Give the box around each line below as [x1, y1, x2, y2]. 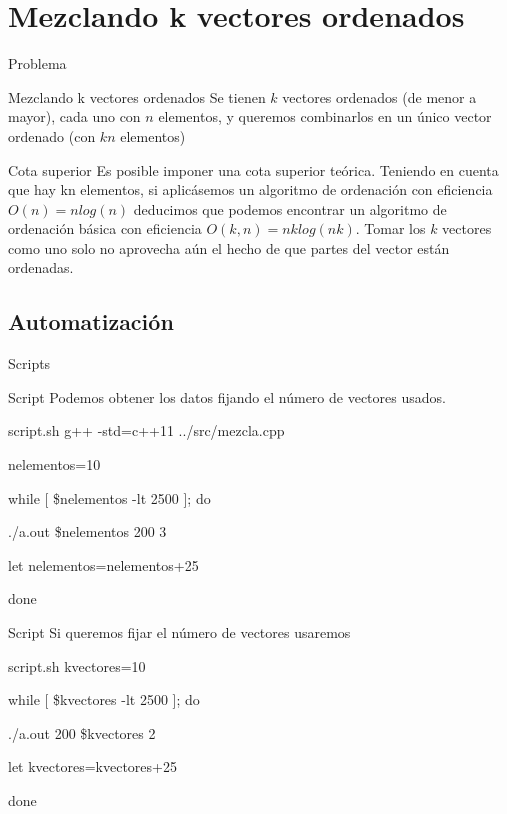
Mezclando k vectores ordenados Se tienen [8, 86, 266, 107]
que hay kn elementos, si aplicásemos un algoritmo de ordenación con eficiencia [8, 179, 493, 200]
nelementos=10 [8, 454, 101, 475]
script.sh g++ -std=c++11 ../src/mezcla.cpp [8, 420, 285, 441]
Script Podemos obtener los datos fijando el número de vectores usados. [8, 386, 446, 407]
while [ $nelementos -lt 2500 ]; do [8, 487, 211, 508]
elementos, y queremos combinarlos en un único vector [158, 106, 492, 127]
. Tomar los [355, 218, 426, 239]
